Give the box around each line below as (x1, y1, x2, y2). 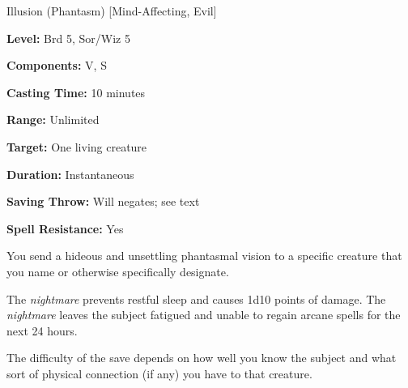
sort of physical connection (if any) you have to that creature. (6, 365, 312, 382)
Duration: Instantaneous (6, 165, 134, 182)
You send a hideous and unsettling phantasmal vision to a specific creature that (6, 247, 402, 264)
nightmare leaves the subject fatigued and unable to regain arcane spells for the (6, 306, 401, 323)
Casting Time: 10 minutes (6, 83, 146, 100)
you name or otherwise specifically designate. (6, 262, 229, 279)
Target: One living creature (6, 138, 147, 155)
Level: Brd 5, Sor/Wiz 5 (6, 29, 130, 46)
